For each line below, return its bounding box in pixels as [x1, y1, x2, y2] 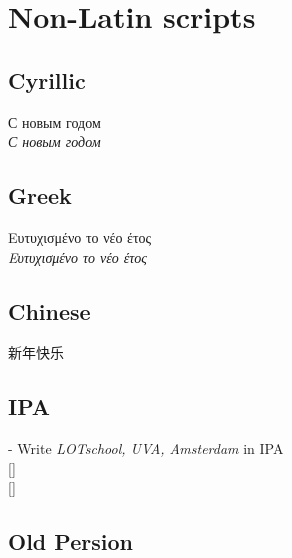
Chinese [8, 295, 91, 326]
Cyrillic [8, 64, 86, 95]
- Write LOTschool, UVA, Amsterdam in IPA [8, 438, 284, 459]
